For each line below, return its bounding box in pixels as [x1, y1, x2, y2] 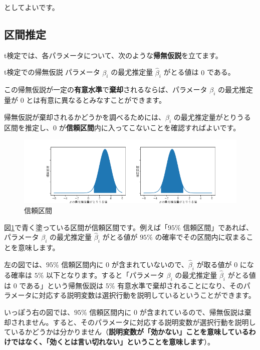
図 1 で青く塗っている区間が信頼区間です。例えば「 [4, 222, 168, 232]
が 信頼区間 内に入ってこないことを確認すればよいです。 [59, 122, 240, 132]
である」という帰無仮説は [19, 280, 104, 290]
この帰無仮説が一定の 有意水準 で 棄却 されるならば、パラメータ [4, 84, 207, 95]
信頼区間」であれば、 [183, 222, 253, 232]
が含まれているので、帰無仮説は [139, 306, 244, 317]
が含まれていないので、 [111, 259, 188, 269]
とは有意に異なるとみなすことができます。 [26, 95, 166, 105]
